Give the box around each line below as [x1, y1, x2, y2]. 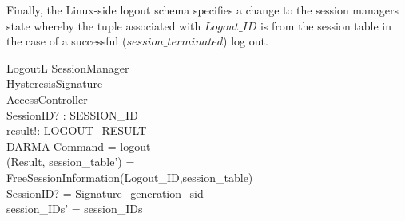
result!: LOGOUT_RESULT [6, 122, 147, 139]
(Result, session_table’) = [6, 153, 135, 170]
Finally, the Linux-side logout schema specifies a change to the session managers [6, 2, 399, 18]
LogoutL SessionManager [6, 59, 129, 76]
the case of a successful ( [6, 33, 127, 49]
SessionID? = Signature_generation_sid [6, 184, 204, 201]
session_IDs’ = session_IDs [6, 200, 143, 217]
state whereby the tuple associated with [6, 17, 201, 34]
